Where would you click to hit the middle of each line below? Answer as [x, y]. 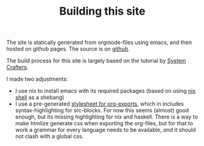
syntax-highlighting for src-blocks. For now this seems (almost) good [102, 111]
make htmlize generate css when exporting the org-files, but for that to [104, 123]
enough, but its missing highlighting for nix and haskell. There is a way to [106, 117]
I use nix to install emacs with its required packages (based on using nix [105, 91]
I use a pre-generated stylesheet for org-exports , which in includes [99, 104]
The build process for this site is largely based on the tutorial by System [96, 61]
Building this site [102, 11]
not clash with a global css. [49, 136]
